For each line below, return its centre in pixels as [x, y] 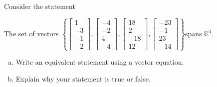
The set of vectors [31, 33]
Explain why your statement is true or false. [83, 78]
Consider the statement [40, 6]
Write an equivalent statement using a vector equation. [100, 62]
